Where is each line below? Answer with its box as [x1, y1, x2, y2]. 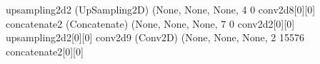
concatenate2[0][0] [6, 43, 84, 58]
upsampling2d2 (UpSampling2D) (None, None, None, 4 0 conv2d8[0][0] [6, 2, 316, 16]
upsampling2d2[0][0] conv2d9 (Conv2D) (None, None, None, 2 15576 [6, 30, 304, 45]
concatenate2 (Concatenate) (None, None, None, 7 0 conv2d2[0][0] [6, 16, 295, 31]
